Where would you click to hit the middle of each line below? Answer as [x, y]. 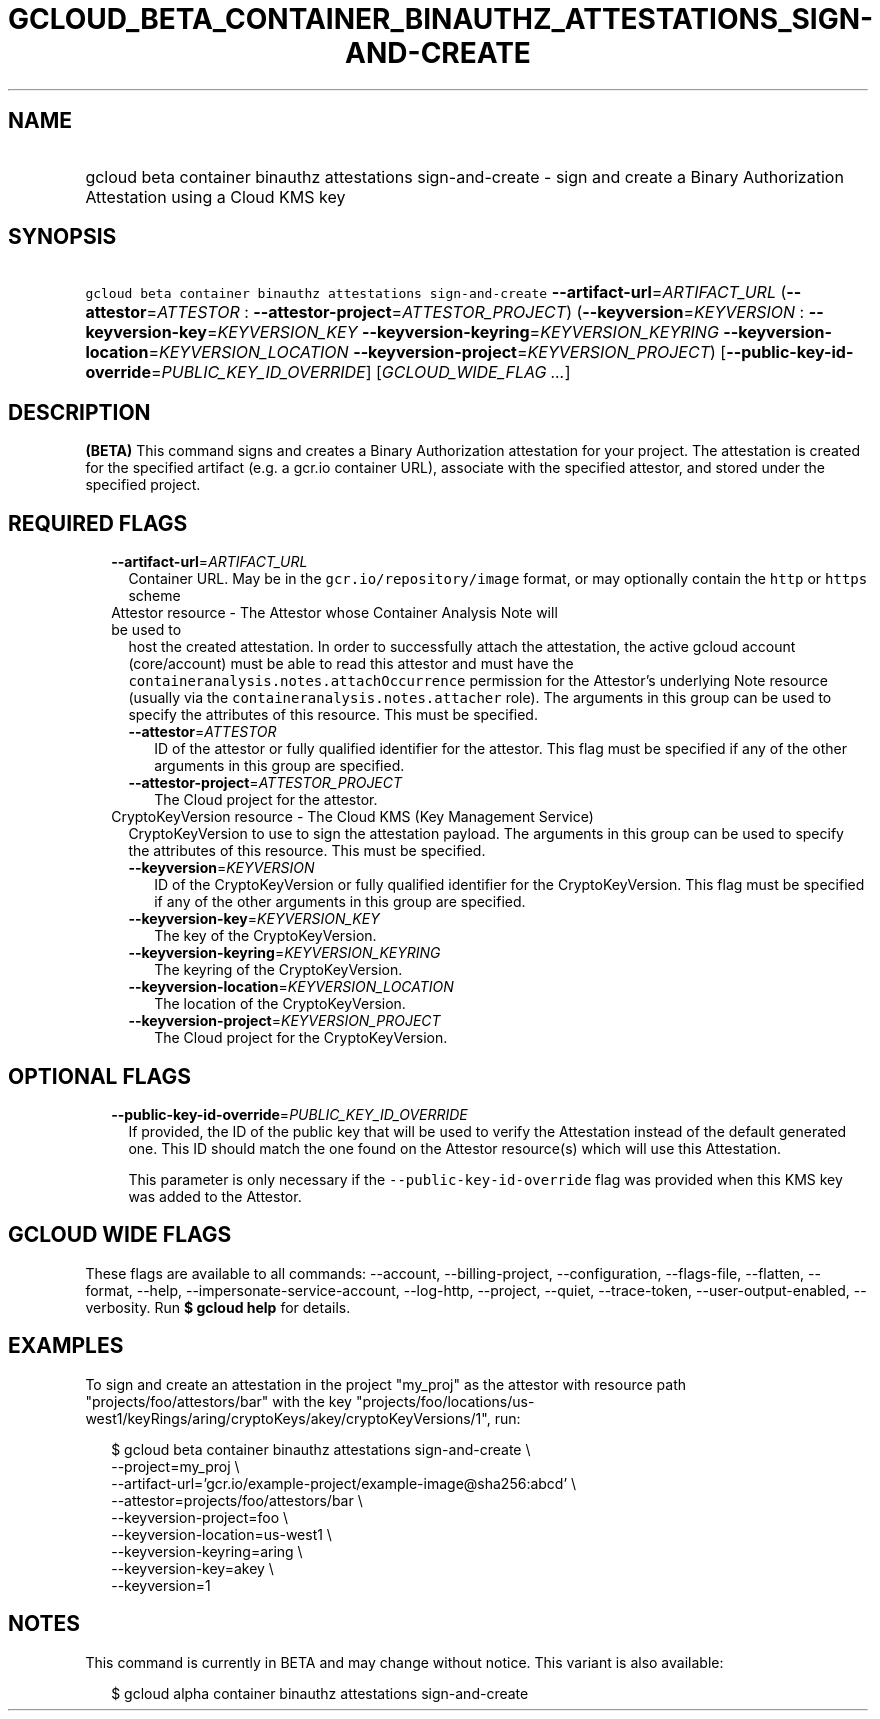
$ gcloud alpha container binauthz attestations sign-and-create [320, 1693]
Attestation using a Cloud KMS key [215, 196]
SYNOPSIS [62, 237]
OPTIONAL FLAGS [99, 1076]
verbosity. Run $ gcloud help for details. [218, 1307]
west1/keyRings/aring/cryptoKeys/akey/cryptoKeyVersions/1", [288, 1418]
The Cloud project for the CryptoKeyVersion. [301, 1038]
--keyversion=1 [161, 1585]
